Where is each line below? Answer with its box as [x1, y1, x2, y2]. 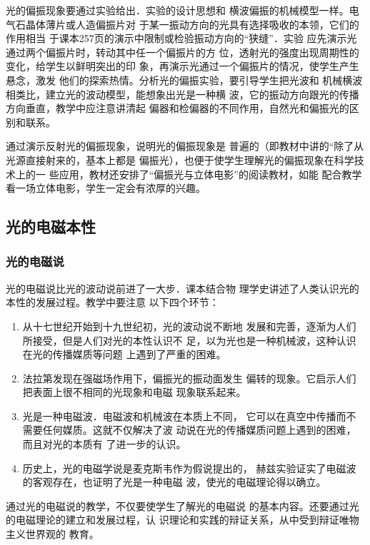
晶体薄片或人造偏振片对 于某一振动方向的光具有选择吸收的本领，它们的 [25, 16, 359, 31]
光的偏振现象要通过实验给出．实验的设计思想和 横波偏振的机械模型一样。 [6, 3, 349, 17]
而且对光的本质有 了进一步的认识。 [22, 437, 186, 452]
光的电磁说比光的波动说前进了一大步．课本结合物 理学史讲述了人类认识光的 [6, 280, 359, 295]
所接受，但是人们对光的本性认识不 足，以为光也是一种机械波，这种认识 [22, 332, 356, 347]
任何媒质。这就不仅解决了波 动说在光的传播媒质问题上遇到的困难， [42, 422, 356, 437]
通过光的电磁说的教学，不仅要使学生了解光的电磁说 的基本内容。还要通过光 [6, 498, 359, 513]
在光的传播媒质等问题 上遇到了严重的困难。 [22, 347, 226, 362]
